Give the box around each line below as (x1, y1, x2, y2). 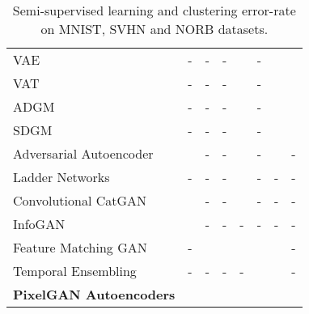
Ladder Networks (13, 168, 110, 186)
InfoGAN (13, 214, 66, 233)
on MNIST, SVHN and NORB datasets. (40, 19, 269, 38)
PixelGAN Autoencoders (13, 285, 176, 303)
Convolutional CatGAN (13, 191, 147, 210)
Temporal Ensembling (13, 261, 137, 280)
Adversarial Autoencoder (13, 144, 154, 163)
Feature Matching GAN (13, 238, 147, 257)
